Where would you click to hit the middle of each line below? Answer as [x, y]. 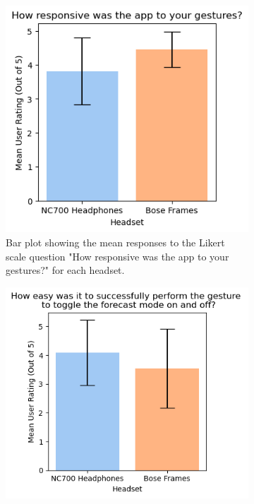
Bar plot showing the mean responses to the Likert [115, 242]
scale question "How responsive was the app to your [117, 256]
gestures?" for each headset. [65, 270]
